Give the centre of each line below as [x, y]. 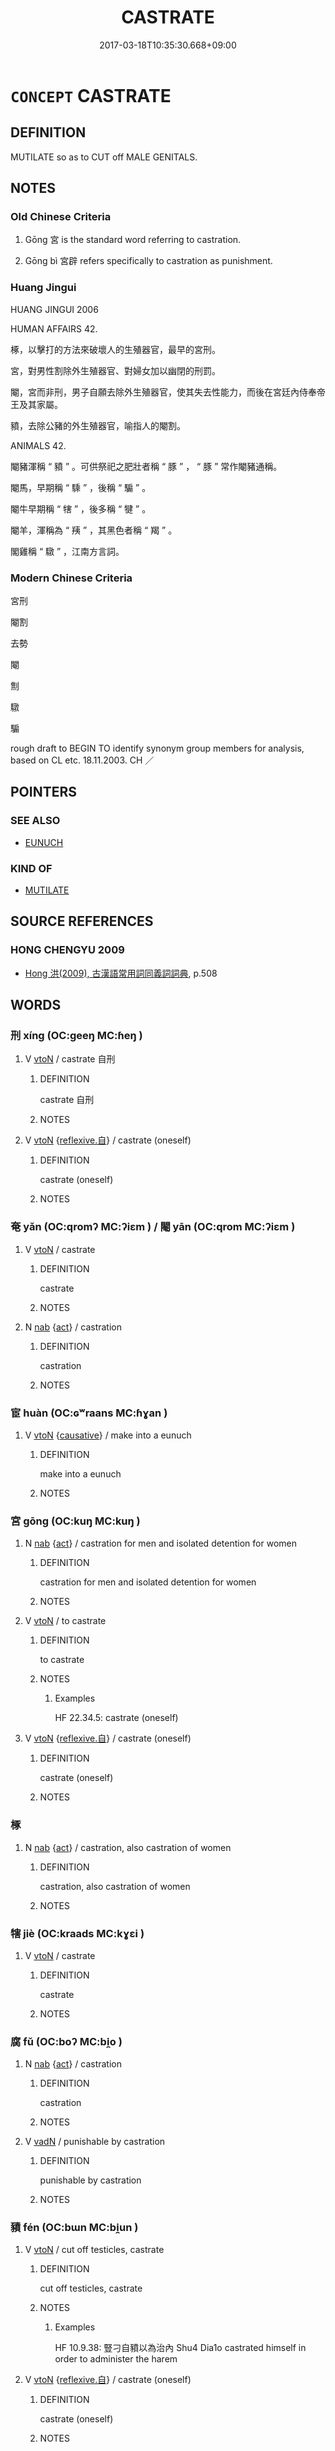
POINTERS [44, 792]
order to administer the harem [116, 2359]
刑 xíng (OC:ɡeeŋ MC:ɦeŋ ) [76, 1036]
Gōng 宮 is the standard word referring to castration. [133, 240]
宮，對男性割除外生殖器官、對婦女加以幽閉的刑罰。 [115, 370]
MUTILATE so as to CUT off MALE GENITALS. [104, 157]
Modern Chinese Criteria [71, 578]
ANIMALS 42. [38, 445]
